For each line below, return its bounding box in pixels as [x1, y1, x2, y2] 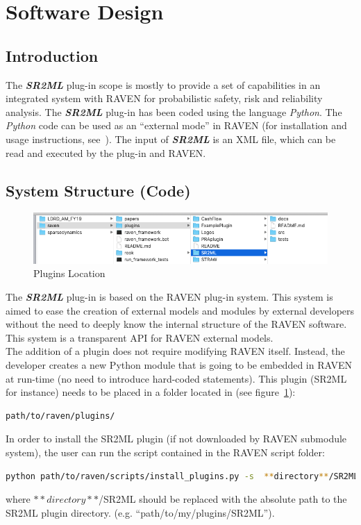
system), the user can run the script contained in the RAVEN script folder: [6, 444, 325, 459]
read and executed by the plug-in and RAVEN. [6, 145, 206, 160]
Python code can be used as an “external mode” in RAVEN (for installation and [6, 118, 347, 133]
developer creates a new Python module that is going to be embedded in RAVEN [6, 357, 352, 372]
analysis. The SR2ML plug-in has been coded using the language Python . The [6, 104, 342, 119]
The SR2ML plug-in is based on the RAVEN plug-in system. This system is [6, 289, 333, 303]
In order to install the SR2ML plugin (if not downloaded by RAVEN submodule [6, 431, 347, 446]
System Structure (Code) [6, 179, 191, 201]
